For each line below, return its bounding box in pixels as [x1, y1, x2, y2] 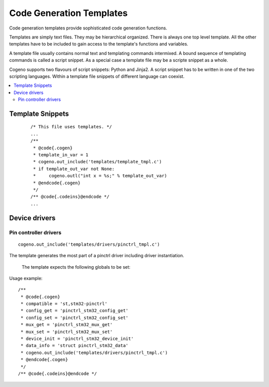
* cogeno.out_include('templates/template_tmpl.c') [33, 159, 162, 165]
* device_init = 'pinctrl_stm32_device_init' [20, 336, 134, 342]
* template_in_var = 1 [33, 152, 89, 158]
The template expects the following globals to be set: [21, 264, 131, 270]
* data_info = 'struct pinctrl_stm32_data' [20, 343, 129, 349]
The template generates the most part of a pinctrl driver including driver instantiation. [9, 253, 184, 259]
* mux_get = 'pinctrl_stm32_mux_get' [20, 322, 113, 328]
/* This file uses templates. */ [30, 124, 112, 130]
